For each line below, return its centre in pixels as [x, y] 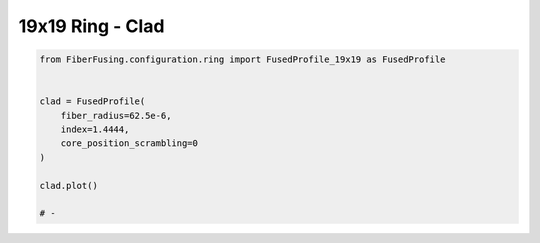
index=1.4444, [95, 129]
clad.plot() [69, 185]
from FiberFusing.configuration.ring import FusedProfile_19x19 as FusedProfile [242, 59]
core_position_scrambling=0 [129, 143]
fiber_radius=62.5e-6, [116, 115]
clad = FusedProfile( [92, 101]
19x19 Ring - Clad [91, 26]
